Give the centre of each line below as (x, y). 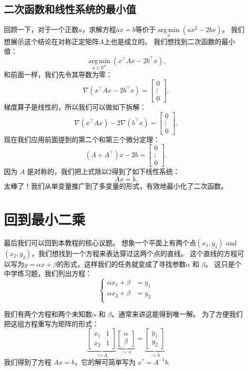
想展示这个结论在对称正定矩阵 (51, 41)
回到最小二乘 (45, 219)
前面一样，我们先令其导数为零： (61, 74)
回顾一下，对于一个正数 (41, 29)
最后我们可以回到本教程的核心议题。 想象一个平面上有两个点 (100, 242)
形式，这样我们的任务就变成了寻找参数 (125, 264)
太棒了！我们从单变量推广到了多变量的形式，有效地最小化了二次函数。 (116, 186)
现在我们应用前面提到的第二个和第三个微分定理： (82, 139)
